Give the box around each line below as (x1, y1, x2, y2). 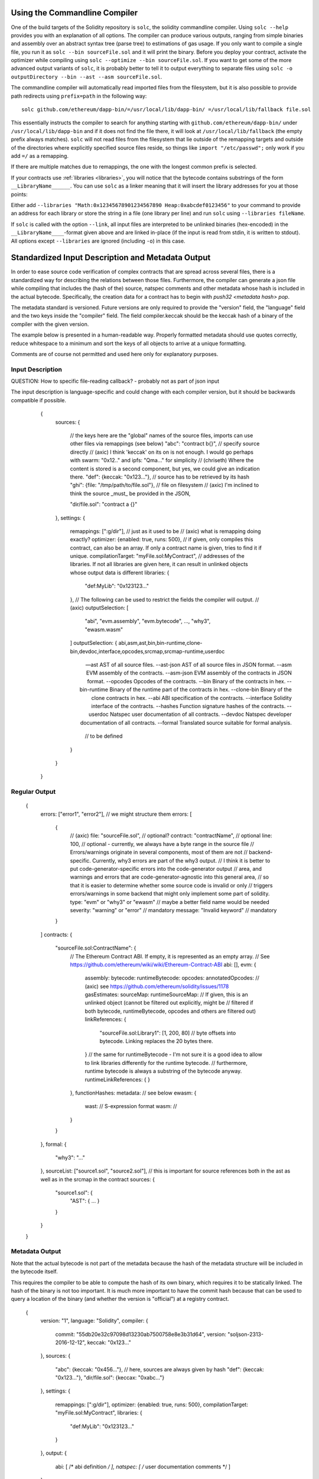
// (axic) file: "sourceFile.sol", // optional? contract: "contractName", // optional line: (70, 832, 272, 839)
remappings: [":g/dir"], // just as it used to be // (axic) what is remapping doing (70, 527, 261, 535)
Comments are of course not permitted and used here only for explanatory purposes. (11, 350, 219, 357)
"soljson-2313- (227, 1331, 264, 1338)
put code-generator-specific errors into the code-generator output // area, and (70, 865, 262, 872)
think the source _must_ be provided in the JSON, (70, 490, 191, 497)
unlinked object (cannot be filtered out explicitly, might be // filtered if (84, 999, 253, 1006)
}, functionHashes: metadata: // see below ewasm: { (70, 1089, 197, 1096)
